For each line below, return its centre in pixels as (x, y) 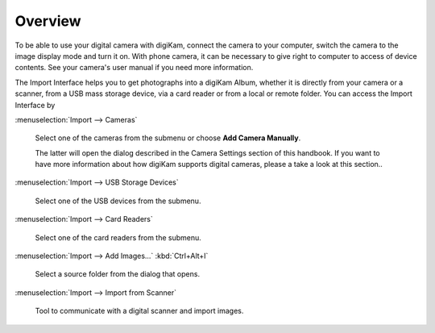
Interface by (35, 105)
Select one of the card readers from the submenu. (118, 237)
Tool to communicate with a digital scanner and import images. (139, 311)
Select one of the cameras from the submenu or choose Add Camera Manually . (168, 138)
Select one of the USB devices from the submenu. (118, 201)
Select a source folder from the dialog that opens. (118, 274)
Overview (48, 21)
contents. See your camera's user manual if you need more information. (134, 68)
